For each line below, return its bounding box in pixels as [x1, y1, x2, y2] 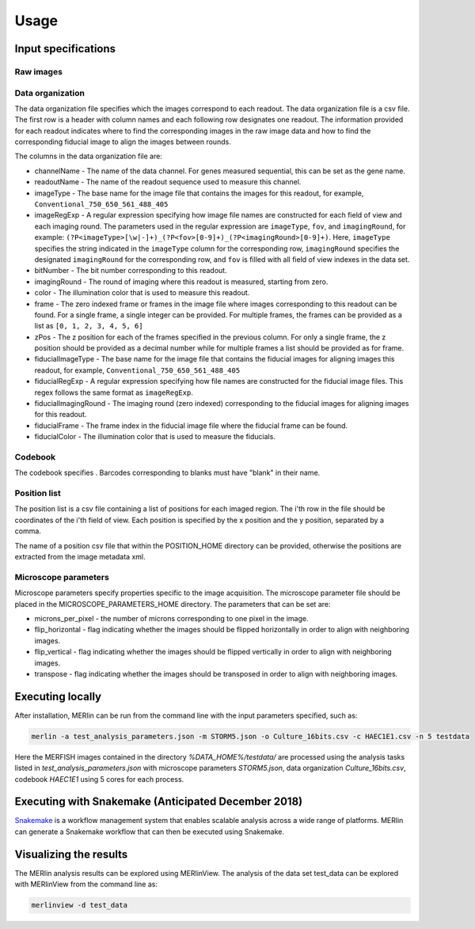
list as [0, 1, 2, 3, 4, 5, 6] [34, 321, 143, 331]
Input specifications [14, 42, 116, 55]
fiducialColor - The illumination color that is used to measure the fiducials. [34, 432, 276, 442]
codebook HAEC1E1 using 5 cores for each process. [14, 774, 184, 783]
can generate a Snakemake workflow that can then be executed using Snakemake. [14, 827, 285, 836]
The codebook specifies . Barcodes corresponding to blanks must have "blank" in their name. [14, 468, 321, 478]
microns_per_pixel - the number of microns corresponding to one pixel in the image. [34, 613, 309, 623]
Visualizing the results [14, 847, 128, 861]
